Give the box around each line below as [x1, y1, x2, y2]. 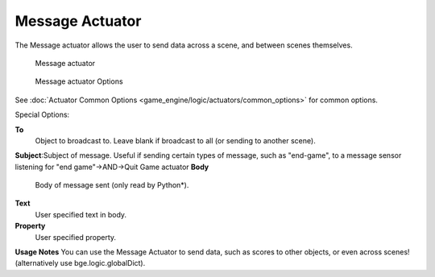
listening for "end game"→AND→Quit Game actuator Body [14, 162, 209, 172]
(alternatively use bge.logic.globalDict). [14, 258, 146, 268]
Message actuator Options [35, 76, 124, 86]
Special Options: [14, 110, 70, 120]
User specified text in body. [35, 209, 127, 219]
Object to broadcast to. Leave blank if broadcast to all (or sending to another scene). [35, 135, 316, 145]
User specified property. [35, 232, 117, 242]
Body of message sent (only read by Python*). [35, 180, 189, 190]
